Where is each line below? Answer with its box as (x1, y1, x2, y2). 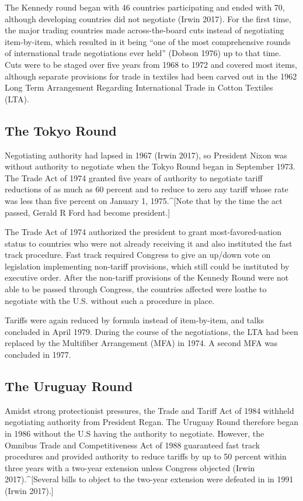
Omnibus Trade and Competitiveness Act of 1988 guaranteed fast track (5, 438, 260, 451)
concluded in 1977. (5, 348, 71, 361)
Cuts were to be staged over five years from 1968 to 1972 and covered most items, (5, 58, 297, 70)
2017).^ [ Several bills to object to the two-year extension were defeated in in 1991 (5, 473, 294, 485)
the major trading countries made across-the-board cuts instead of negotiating (5, 24, 284, 36)
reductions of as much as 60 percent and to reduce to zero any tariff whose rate (5, 183, 288, 195)
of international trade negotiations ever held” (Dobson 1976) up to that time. (5, 47, 281, 59)
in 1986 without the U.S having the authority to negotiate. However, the (5, 427, 264, 440)
